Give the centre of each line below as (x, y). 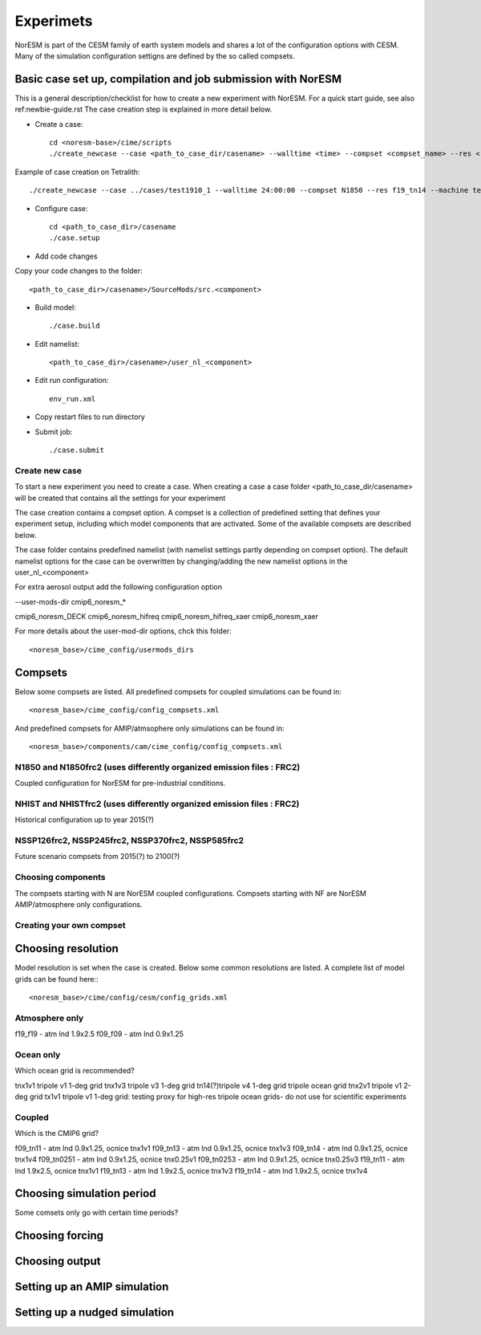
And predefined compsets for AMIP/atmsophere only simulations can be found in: (150, 728)
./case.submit (77, 450)
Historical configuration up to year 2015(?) (85, 820)
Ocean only (38, 1055)
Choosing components (60, 877)
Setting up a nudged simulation (95, 1313)
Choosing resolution (67, 948)
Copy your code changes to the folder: (79, 271)
